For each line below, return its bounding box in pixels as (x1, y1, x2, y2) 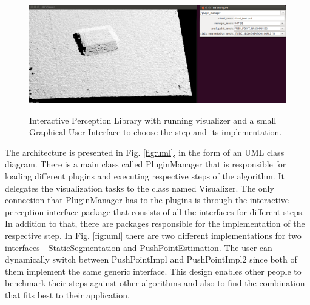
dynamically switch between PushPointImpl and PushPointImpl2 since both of (5, 253, 297, 266)
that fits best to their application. (5, 288, 130, 301)
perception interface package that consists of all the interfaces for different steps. (5, 205, 305, 218)
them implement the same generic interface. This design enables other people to (5, 264, 302, 277)
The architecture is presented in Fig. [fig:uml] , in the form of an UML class (5, 146, 285, 158)
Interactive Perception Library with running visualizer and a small (29, 113, 277, 126)
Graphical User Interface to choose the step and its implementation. (29, 126, 282, 138)
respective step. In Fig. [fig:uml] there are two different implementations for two (5, 229, 302, 241)
